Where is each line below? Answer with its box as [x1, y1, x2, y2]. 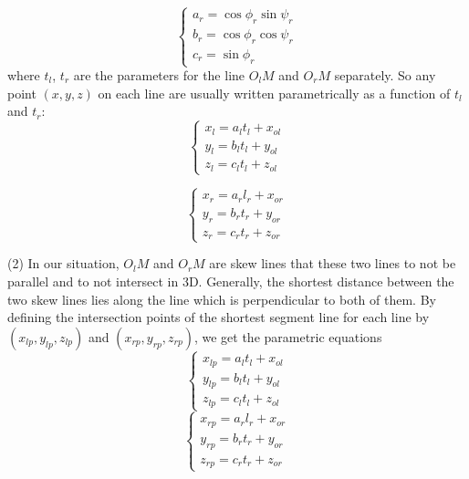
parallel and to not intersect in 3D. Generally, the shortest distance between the [7, 272, 454, 290]
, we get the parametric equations [193, 327, 382, 346]
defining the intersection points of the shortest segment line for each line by [7, 307, 430, 327]
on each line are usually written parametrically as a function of [98, 83, 451, 102]
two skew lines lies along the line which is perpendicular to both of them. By [7, 289, 436, 308]
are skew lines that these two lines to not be [209, 254, 456, 273]
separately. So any [334, 66, 436, 84]
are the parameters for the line [73, 66, 245, 84]
